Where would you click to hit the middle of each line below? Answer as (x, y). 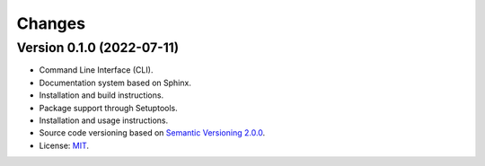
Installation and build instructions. (101, 95)
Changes (51, 23)
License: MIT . (64, 145)
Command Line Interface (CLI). (96, 70)
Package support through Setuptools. (109, 108)
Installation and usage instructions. (104, 120)
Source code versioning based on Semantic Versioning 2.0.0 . (152, 133)
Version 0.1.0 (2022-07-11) (98, 48)
